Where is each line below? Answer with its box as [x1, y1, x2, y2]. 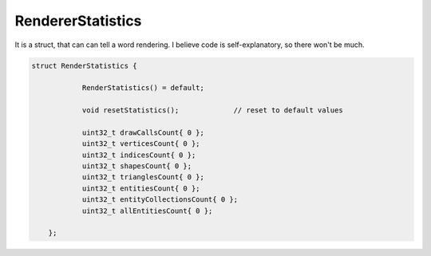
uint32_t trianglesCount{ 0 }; [81, 172, 205, 182]
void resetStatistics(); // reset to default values [81, 106, 343, 115]
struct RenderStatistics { [31, 61, 137, 70]
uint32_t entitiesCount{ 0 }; [81, 183, 200, 193]
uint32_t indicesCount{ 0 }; [81, 150, 196, 160]
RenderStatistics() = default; [81, 84, 205, 93]
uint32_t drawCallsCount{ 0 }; [81, 128, 205, 137]
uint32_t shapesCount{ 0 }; [81, 162, 192, 171]
